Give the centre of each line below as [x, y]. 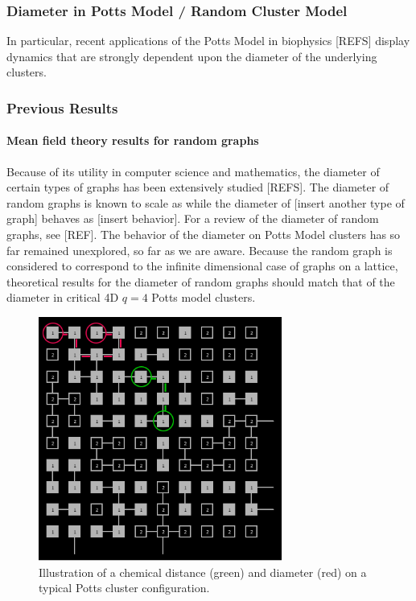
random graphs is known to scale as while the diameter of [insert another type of [206, 202]
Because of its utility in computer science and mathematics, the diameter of [193, 171]
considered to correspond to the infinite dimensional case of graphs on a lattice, [202, 266]
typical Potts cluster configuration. [124, 588]
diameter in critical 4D [63, 297]
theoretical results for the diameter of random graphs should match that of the [201, 281]
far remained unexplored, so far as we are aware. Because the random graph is [200, 250]
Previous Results [62, 107]
